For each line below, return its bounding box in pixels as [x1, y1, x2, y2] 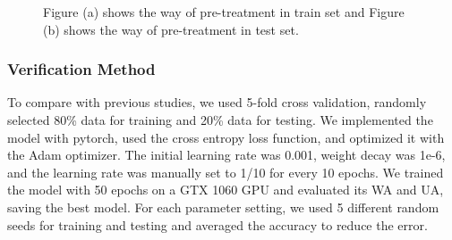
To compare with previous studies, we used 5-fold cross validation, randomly [7, 93, 427, 112]
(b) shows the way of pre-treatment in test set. [43, 20, 299, 38]
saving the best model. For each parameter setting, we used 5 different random [7, 197, 439, 216]
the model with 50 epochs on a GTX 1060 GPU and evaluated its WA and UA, [7, 180, 444, 199]
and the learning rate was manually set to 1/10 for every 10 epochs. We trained [7, 162, 444, 181]
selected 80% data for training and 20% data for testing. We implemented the [7, 111, 433, 128]
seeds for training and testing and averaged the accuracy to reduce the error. [7, 215, 428, 234]
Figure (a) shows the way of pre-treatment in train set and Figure [43, 3, 405, 21]
